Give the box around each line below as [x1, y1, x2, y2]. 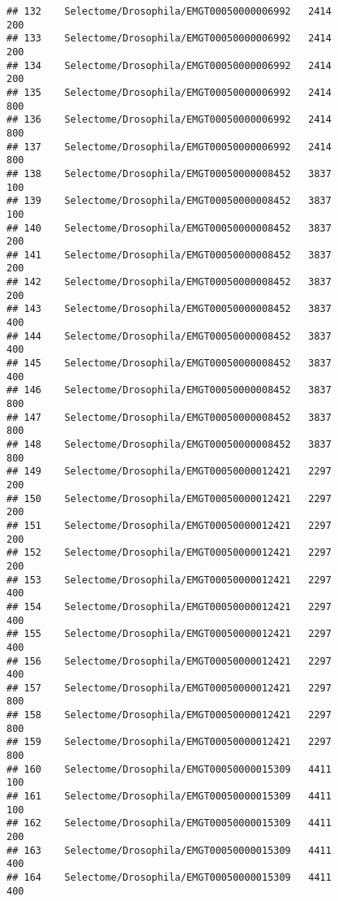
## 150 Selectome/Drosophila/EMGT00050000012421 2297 [6, 492, 332, 505]
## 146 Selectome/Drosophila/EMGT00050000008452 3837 [6, 384, 332, 396]
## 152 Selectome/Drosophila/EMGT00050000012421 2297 [6, 547, 332, 559]
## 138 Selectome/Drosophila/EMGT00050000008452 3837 [6, 167, 332, 180]
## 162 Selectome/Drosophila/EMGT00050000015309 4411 [6, 817, 332, 830]
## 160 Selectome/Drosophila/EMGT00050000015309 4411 [6, 763, 332, 775]
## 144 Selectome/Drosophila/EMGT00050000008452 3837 [6, 330, 332, 342]
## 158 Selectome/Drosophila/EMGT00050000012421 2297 [6, 709, 332, 721]
